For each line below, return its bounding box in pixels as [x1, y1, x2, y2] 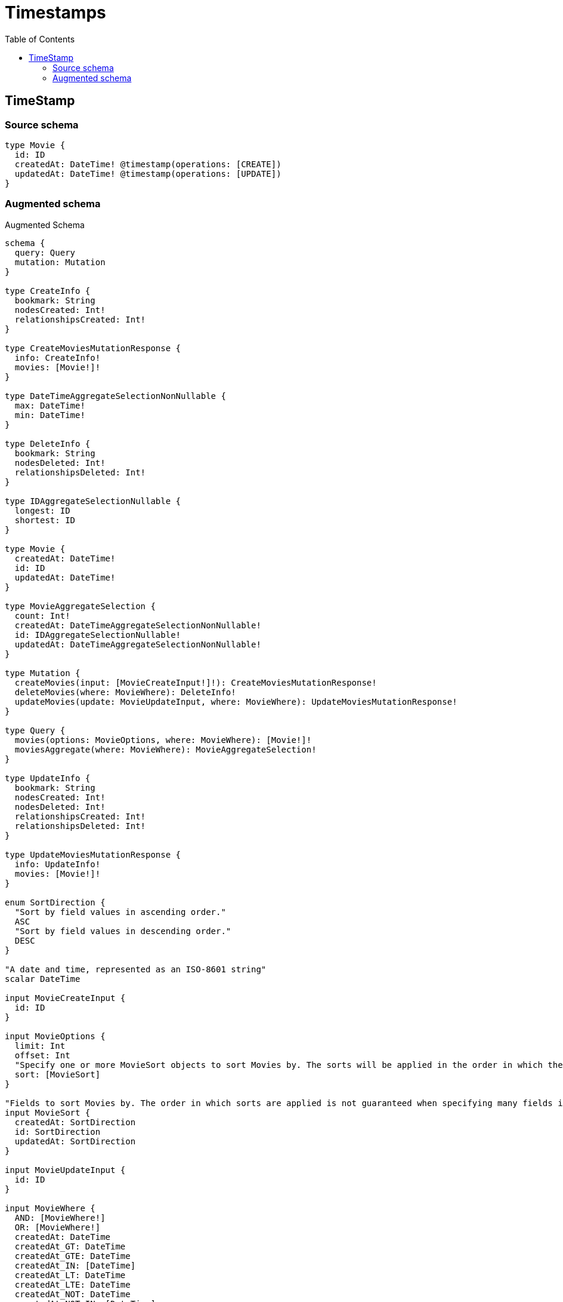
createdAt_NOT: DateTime [14, 1289, 131, 1299]
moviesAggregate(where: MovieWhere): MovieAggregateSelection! [14, 744, 317, 754]
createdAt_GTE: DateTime [14, 1251, 131, 1261]
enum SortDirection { [5, 897, 106, 907]
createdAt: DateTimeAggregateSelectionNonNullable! [14, 620, 261, 630]
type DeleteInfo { [5, 438, 91, 449]
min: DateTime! [14, 410, 85, 420]
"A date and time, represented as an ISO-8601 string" [5, 964, 267, 974]
